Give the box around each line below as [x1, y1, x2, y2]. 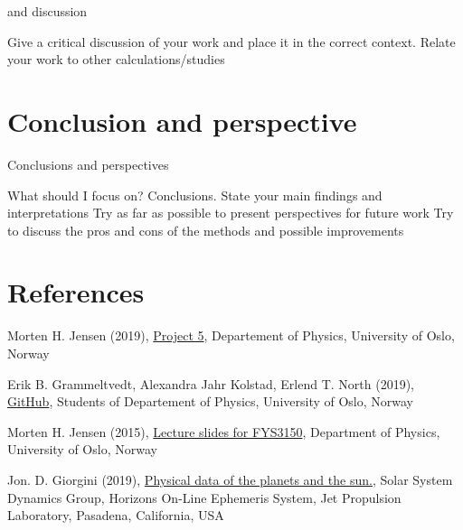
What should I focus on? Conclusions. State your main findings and [7, 185, 383, 204]
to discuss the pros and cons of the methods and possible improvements [7, 220, 404, 239]
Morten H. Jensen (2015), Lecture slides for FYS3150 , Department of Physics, [7, 422, 440, 441]
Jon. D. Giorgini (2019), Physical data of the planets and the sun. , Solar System [7, 470, 453, 488]
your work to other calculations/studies [7, 50, 225, 69]
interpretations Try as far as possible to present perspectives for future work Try [7, 203, 454, 222]
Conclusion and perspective [7, 102, 357, 139]
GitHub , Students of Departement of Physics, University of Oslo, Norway [7, 392, 414, 411]
